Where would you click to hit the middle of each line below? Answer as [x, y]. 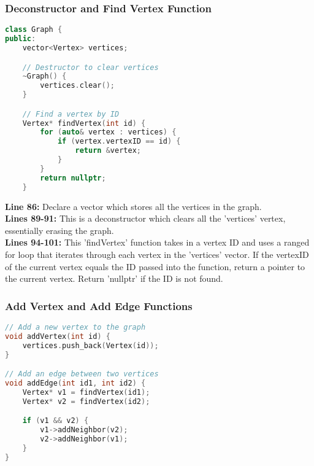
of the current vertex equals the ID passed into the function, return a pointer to [155, 266]
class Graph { [34, 30]
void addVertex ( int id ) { [58, 336]
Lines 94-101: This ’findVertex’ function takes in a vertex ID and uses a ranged [157, 242]
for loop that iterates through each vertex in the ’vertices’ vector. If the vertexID [157, 254]
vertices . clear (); [77, 86]
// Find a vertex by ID [71, 114]
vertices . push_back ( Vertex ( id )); [90, 345]
